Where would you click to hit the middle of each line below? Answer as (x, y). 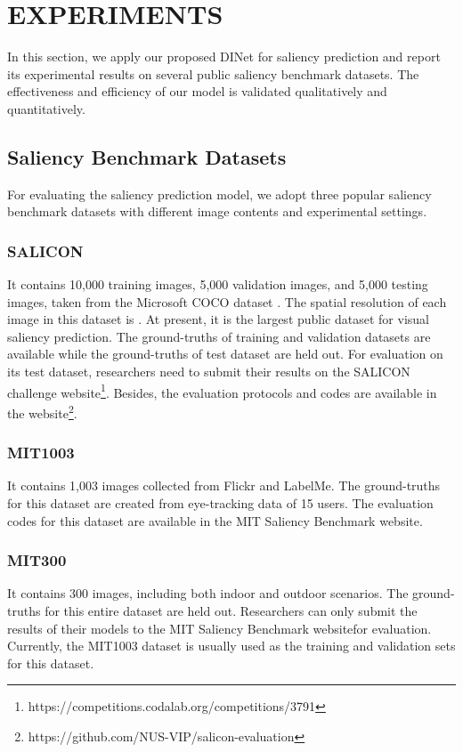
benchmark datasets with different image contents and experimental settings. (217, 211)
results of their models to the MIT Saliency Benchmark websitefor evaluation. (219, 628)
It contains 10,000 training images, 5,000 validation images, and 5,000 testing (218, 284)
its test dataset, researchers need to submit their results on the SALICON (209, 372)
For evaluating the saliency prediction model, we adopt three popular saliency (219, 194)
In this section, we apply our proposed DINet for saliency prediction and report (224, 57)
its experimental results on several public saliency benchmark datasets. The (213, 73)
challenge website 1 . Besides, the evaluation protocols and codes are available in (222, 391)
